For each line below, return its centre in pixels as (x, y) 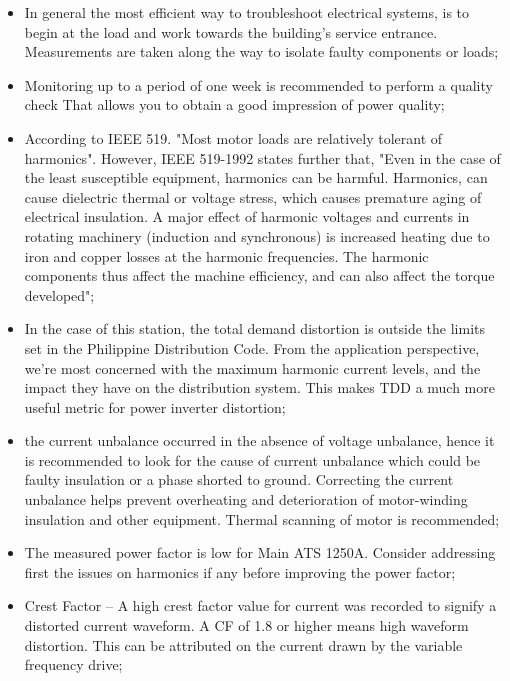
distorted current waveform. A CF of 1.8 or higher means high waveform (246, 625)
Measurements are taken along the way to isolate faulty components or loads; (261, 51)
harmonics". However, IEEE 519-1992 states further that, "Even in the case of (262, 157)
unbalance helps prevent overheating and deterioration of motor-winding (246, 499)
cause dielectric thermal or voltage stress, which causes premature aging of (253, 196)
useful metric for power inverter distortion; (155, 406)
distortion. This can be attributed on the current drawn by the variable (243, 644)
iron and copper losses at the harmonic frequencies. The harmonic (226, 255)
